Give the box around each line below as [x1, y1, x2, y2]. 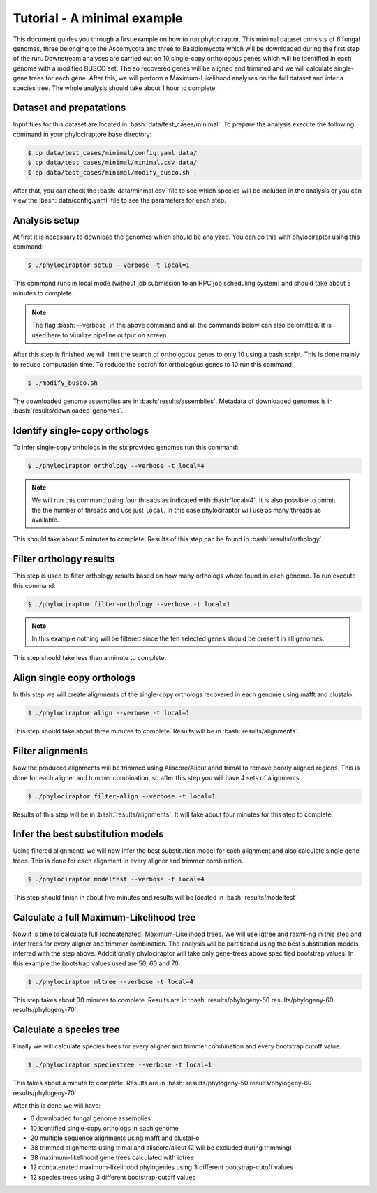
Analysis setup [13, 214, 80, 226]
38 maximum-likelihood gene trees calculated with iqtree [30, 1153, 195, 1162]
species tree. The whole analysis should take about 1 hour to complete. [13, 84, 218, 92]
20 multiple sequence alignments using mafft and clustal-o [30, 1134, 200, 1142]
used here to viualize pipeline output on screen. [31, 330, 169, 339]
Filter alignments [13, 745, 89, 757]
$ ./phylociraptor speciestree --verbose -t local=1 [27, 1061, 212, 1069]
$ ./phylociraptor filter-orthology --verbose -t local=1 [27, 600, 230, 608]
